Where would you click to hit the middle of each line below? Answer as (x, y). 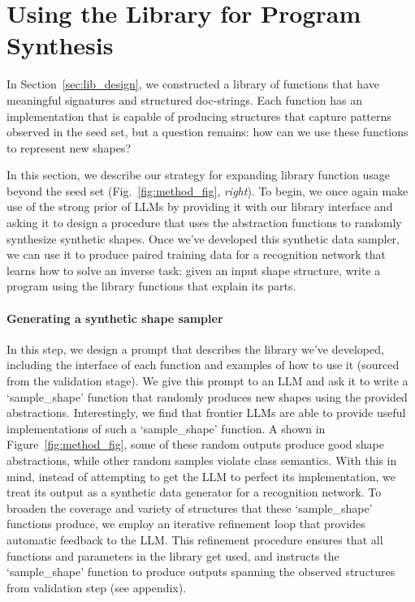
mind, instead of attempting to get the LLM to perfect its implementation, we (201, 476)
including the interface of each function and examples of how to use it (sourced (203, 365)
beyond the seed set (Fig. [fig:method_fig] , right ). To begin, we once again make (207, 190)
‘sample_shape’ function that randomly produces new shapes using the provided (207, 396)
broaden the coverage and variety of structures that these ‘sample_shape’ (190, 507)
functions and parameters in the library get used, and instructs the (173, 555)
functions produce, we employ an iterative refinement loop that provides (186, 524)
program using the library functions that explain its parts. (151, 286)
